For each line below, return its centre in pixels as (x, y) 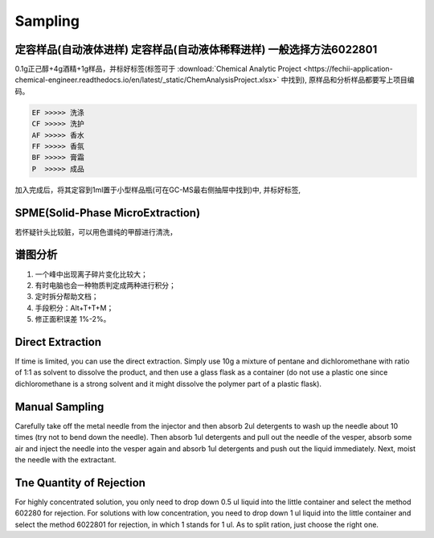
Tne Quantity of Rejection (80, 483)
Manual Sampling (59, 407)
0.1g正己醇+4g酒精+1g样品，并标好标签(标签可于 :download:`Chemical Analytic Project (158, 69)
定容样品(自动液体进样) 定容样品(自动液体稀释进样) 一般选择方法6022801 (196, 49)
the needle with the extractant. (66, 459)
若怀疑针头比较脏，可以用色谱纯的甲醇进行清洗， (96, 232)
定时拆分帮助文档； (67, 297)
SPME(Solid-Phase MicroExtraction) (108, 213)
